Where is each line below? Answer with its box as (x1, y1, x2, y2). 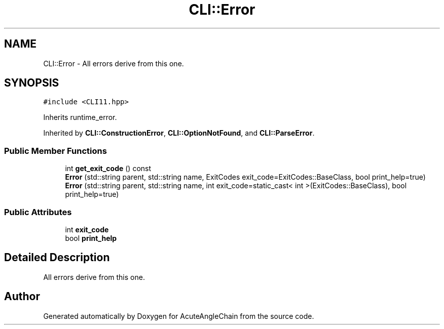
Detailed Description (4, 251, 110, 264)
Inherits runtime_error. (43, 113, 117, 122)
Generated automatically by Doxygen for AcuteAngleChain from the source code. (43, 311, 314, 320)
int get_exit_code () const (65, 164, 152, 173)
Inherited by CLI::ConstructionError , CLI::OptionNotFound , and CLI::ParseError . (43, 129, 315, 138)
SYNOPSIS (4, 76, 59, 90)
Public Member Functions (4, 145, 107, 156)
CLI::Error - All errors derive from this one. (43, 59, 184, 68)
